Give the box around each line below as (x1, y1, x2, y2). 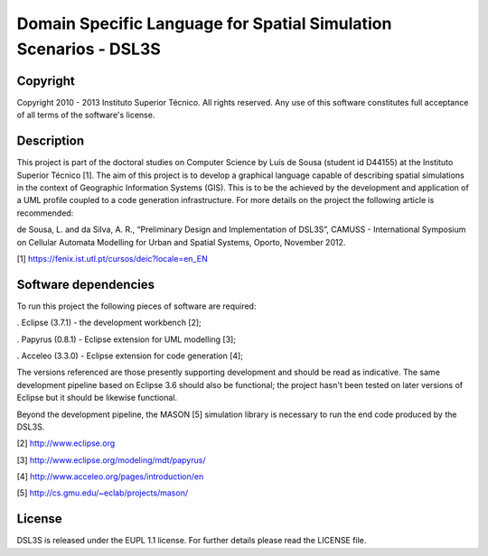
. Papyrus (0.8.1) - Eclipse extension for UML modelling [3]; (16, 334, 237, 345)
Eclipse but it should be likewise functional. (16, 393, 178, 403)
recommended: (16, 208, 74, 218)
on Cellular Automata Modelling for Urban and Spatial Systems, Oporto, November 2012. (16, 236, 346, 247)
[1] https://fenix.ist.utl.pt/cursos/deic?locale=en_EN (16, 253, 208, 264)
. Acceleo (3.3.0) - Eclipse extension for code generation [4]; (16, 350, 244, 361)
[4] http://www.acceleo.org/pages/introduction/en (16, 471, 204, 482)
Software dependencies (16, 276, 155, 292)
